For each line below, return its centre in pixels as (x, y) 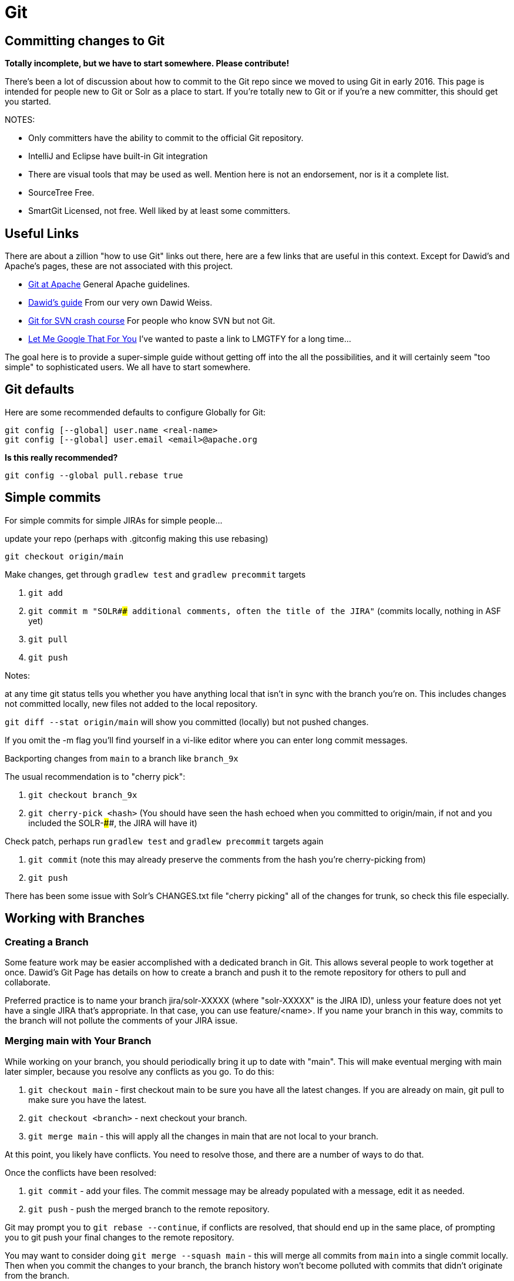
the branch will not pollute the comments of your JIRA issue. (121, 1020)
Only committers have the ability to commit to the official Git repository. (166, 138)
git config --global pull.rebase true (94, 475)
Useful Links (42, 233)
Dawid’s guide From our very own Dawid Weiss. (120, 303)
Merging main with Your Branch (78, 1041)
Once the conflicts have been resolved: (80, 1172)
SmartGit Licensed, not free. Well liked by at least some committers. (159, 211)
